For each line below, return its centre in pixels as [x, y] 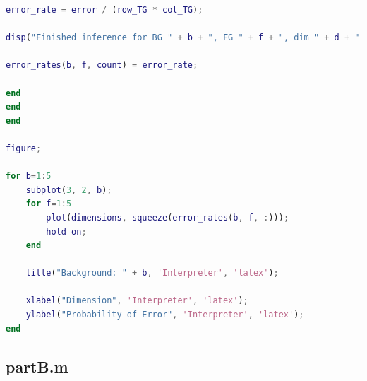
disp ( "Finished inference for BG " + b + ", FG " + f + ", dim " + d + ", [185, 38]
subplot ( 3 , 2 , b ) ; [69, 190]
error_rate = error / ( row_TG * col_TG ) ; [104, 10]
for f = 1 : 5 [49, 204]
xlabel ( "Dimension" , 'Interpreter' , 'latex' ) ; [137, 301]
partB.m [37, 366]
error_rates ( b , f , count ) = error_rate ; [102, 65]
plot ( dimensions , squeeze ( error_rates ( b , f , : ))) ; [168, 217]
